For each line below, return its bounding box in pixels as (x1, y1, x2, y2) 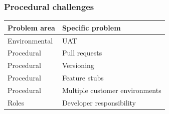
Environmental (8, 35, 53, 45)
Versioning (62, 60, 94, 70)
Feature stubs (62, 72, 104, 83)
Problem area (8, 22, 55, 32)
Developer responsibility (62, 97, 136, 107)
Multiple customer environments (62, 84, 161, 95)
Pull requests (62, 47, 102, 58)
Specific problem (62, 22, 121, 32)
